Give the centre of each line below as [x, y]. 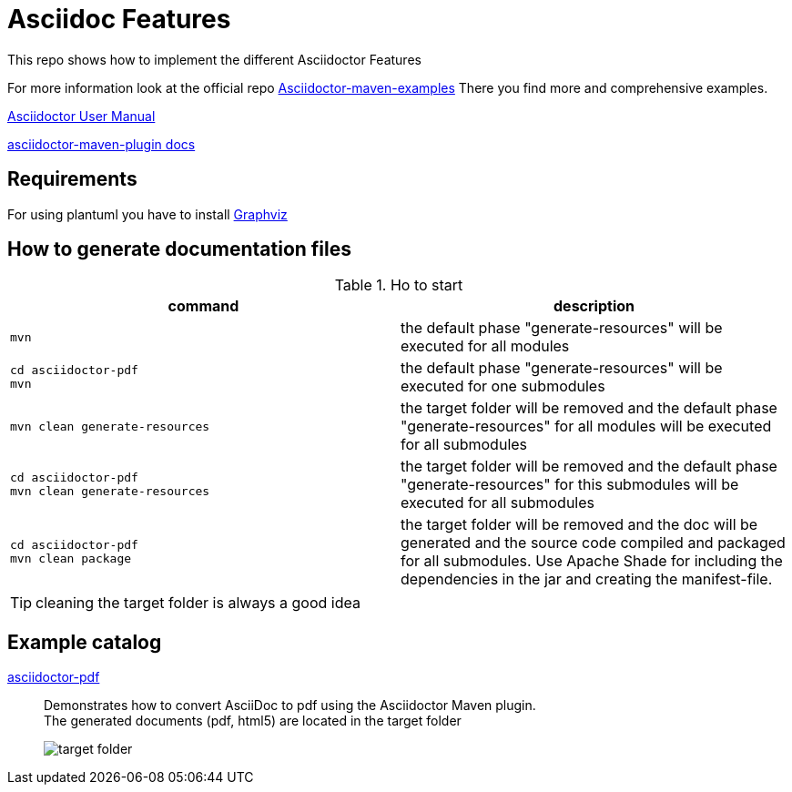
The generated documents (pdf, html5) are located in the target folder [253, 721]
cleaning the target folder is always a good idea [198, 603]
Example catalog [85, 642]
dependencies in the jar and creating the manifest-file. [587, 579]
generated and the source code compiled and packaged [593, 543]
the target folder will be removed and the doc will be [579, 525]
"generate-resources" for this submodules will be [570, 485]
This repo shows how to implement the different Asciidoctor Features [214, 59]
